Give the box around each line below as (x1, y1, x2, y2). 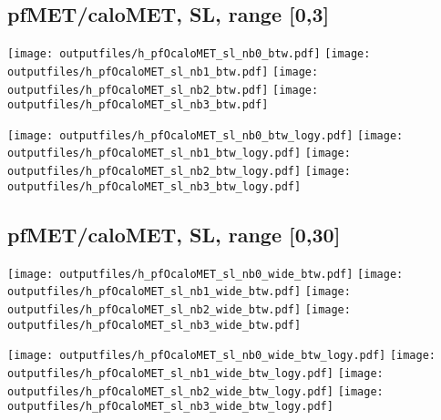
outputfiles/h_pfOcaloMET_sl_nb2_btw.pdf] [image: (7, 83, 319, 97)
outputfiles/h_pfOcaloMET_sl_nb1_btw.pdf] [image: (7, 65, 319, 78)
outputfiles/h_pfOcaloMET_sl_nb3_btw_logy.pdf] (7, 179, 302, 193)
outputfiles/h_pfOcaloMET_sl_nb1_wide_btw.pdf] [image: (7, 285, 351, 299)
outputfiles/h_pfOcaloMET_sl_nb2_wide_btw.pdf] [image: (7, 302, 351, 316)
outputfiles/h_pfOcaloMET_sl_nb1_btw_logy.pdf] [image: (7, 147, 351, 160)
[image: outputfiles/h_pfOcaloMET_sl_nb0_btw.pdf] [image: (7, 47, 371, 61)
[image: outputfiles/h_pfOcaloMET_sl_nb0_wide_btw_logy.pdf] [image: (7, 349, 436, 363)
